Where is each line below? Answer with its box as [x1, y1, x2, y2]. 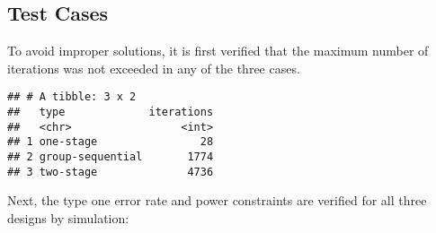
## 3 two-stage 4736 [7, 165, 214, 178]
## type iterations [7, 106, 214, 119]
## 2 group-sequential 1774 [7, 151, 214, 164]
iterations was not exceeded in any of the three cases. [7, 58, 300, 77]
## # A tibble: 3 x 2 [7, 91, 137, 104]
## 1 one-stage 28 [7, 135, 214, 149]
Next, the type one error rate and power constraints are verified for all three [7, 191, 427, 210]
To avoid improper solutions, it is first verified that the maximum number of [7, 41, 429, 60]
